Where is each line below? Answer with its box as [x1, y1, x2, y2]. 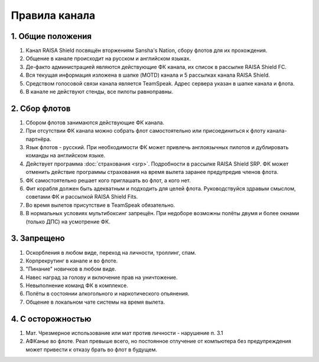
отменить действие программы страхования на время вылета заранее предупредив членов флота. [25, 169, 279, 176]
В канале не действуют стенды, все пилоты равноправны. [25, 88, 174, 96]
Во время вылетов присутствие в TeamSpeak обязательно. [25, 201, 175, 209]
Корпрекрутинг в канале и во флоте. [25, 257, 118, 264]
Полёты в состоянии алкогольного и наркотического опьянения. [25, 290, 190, 297]
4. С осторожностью [11, 314, 92, 324]
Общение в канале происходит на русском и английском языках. [25, 55, 191, 62]
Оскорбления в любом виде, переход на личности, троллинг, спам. [25, 249, 197, 256]
